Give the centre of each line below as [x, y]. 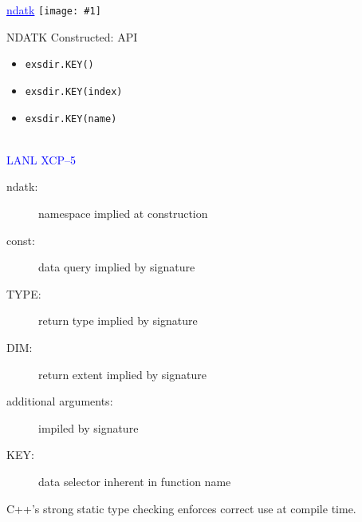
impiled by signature [89, 427]
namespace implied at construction [123, 213]
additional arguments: [60, 401]
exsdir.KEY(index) [74, 91]
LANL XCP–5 [41, 159]
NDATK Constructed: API [72, 36]
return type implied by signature [118, 320]
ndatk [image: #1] [54, 10]
